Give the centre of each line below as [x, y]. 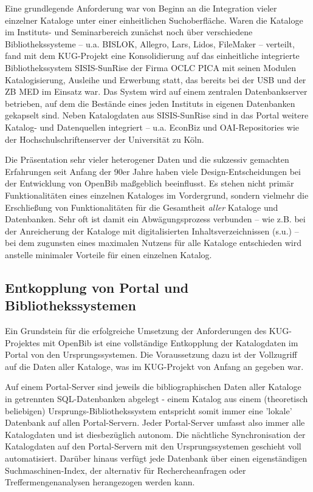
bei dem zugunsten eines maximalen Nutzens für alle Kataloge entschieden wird [153, 243]
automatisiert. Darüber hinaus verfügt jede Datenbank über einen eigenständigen [156, 458]
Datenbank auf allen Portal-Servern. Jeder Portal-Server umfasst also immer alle [155, 422]
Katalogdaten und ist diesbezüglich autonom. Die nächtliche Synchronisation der [155, 434]
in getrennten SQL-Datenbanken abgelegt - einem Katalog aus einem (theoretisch [156, 399]
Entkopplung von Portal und [97, 287]
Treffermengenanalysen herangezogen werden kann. [100, 482]
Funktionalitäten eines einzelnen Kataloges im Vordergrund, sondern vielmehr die [157, 195]
